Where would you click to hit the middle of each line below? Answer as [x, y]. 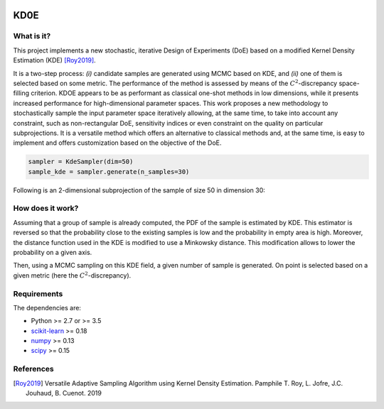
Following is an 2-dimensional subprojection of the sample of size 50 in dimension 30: [139, 190]
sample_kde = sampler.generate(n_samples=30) [109, 171]
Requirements [38, 293]
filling [21, 93]
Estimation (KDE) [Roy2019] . [54, 60]
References [33, 369]
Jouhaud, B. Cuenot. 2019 [64, 393]
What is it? [32, 36]
